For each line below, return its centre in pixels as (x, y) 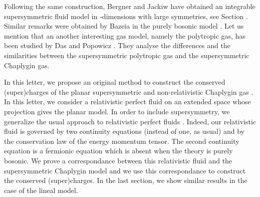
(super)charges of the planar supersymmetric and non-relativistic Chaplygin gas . (129, 91)
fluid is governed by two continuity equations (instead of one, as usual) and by (124, 131)
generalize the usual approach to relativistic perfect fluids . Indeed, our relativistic (130, 121)
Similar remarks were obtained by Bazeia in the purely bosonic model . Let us (124, 26)
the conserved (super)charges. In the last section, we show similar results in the (126, 180)
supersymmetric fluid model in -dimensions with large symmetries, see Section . (126, 16)
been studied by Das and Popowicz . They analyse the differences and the (117, 45)
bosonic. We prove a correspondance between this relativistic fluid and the (118, 160)
